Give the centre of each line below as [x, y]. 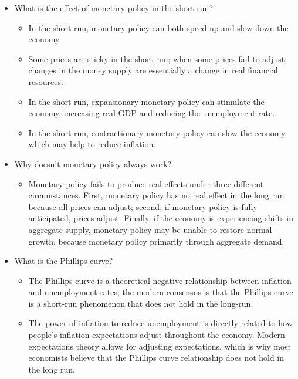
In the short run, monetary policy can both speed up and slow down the [158, 27]
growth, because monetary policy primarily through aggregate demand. [156, 241]
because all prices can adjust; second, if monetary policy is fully [143, 206]
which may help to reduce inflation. [92, 144]
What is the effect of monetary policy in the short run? [114, 8]
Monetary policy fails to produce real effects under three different [146, 183]
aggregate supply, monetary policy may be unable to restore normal [150, 229]
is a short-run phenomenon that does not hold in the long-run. [141, 303]
